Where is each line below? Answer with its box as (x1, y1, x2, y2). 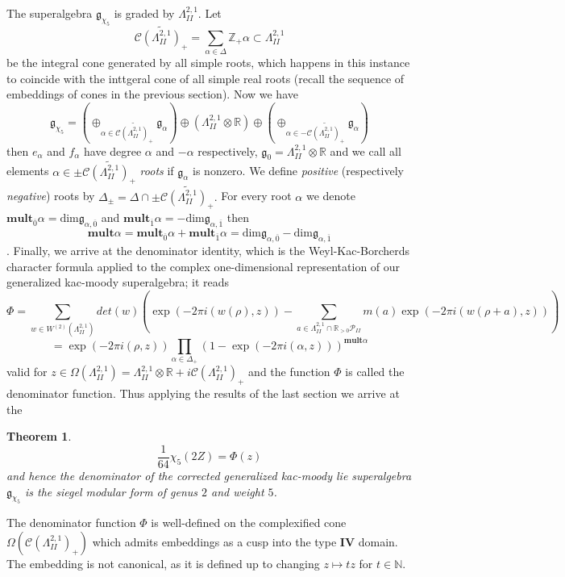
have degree (84, 142, 142, 159)
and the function (248, 363, 330, 380)
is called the (345, 363, 405, 380)
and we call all (330, 142, 401, 159)
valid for (6, 363, 48, 380)
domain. (358, 533, 398, 550)
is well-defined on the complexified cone (151, 514, 347, 531)
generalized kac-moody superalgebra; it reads (6, 274, 230, 291)
